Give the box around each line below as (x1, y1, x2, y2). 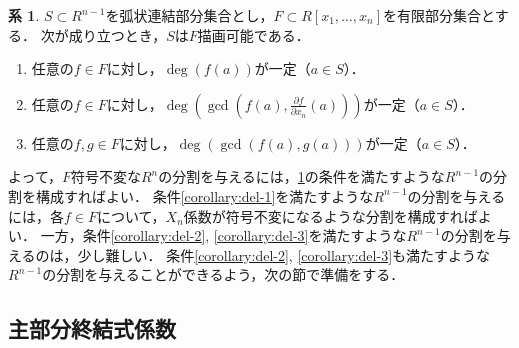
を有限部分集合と (383, 5, 495, 25)
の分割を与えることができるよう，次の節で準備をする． (42, 264, 405, 285)
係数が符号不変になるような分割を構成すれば (183, 205, 478, 226)
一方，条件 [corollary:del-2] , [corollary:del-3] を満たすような (40, 225, 407, 246)
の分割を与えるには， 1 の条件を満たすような (158, 166, 445, 187)
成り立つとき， (68, 24, 167, 45)
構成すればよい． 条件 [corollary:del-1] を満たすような (35, 185, 374, 206)
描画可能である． (197, 24, 310, 45)
